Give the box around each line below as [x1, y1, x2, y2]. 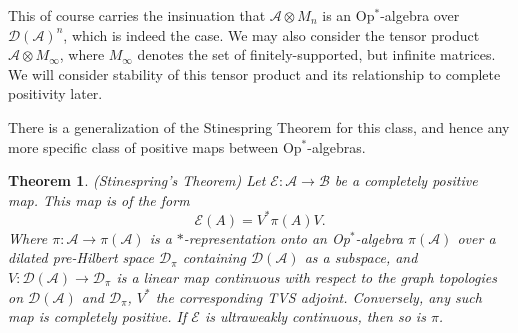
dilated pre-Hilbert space [8, 247, 155, 268]
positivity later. [8, 83, 103, 104]
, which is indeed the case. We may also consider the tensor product [63, 24, 480, 45]
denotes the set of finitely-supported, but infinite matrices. [137, 44, 496, 65]
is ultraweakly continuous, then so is [204, 306, 426, 327]
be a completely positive [334, 170, 478, 191]
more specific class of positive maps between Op [8, 136, 302, 157]
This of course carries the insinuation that [8, 5, 266, 25]
